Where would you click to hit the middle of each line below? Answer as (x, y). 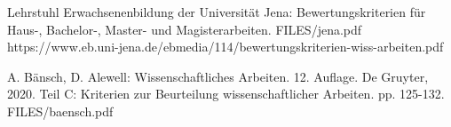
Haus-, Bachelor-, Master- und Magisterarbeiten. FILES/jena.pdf (185, 29)
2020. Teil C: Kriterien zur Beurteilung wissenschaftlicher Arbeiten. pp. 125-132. (226, 94)
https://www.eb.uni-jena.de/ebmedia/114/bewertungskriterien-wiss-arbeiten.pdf (225, 47)
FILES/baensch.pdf (60, 111)
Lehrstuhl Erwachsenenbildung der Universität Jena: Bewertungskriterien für (217, 12)
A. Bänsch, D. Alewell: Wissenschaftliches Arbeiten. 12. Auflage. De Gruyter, (218, 76)
